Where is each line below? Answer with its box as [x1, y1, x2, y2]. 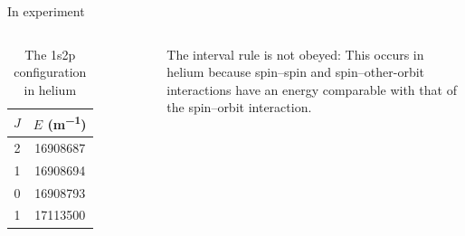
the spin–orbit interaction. [166, 98, 312, 117]
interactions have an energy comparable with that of [166, 80, 457, 99]
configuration [14, 62, 87, 81]
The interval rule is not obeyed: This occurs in [166, 44, 424, 63]
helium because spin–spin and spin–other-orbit [166, 62, 424, 81]
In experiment [7, 2, 85, 20]
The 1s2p [24, 44, 76, 63]
